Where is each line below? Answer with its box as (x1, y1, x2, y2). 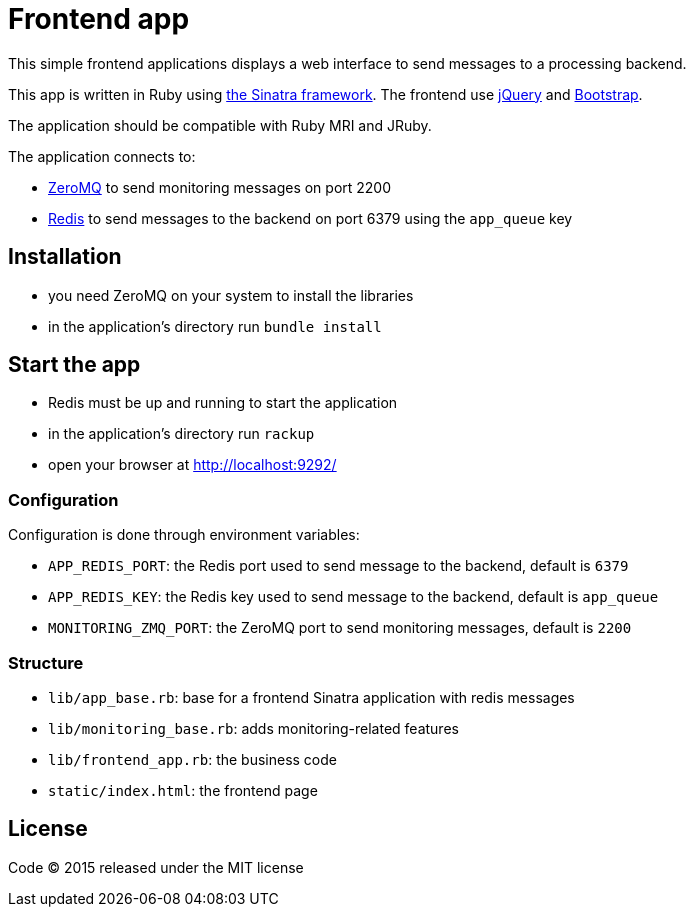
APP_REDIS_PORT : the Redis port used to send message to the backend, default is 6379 (48, 557, 629, 575)
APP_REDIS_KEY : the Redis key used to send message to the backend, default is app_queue (48, 588, 659, 606)
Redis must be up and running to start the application (48, 394, 398, 412)
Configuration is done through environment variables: (8, 526, 360, 544)
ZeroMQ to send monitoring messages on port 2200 (48, 178, 392, 196)
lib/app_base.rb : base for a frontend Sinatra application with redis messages (48, 688, 575, 706)
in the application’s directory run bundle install (48, 317, 382, 335)
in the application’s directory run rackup (48, 425, 315, 443)
